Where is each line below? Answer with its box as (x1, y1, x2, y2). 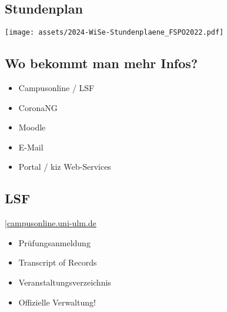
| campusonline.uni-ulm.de (5, 217, 96, 229)
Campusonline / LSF (18, 82, 95, 94)
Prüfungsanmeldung (18, 236, 91, 249)
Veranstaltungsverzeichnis (18, 276, 111, 288)
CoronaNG (18, 101, 58, 113)
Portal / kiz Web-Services (18, 160, 111, 173)
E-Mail (18, 140, 44, 153)
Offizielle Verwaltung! (18, 296, 96, 308)
